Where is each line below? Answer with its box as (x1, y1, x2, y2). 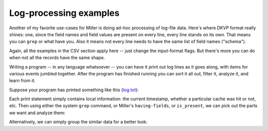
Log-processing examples (9, 7, 120, 18)
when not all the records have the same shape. (9, 55, 105, 61)
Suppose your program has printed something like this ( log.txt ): (9, 87, 139, 93)
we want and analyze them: (9, 110, 66, 116)
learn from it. (9, 77, 36, 84)
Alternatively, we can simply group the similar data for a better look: (9, 119, 148, 125)
